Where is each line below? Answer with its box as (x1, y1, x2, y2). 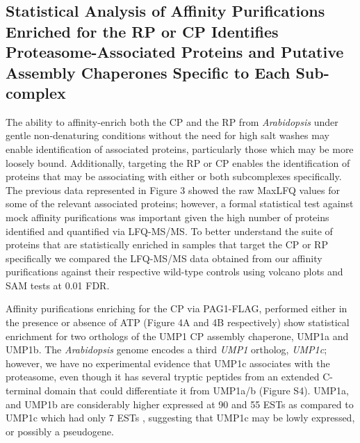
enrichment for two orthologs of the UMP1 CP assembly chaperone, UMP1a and (6, 328, 349, 343)
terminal (6, 383, 42, 398)
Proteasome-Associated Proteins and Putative (6, 41, 344, 63)
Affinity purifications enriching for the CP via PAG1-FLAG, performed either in (6, 301, 347, 316)
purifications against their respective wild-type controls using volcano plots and (6, 264, 343, 279)
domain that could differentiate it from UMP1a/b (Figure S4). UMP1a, (44, 383, 349, 398)
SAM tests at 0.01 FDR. (6, 277, 110, 292)
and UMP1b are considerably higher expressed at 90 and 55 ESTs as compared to (6, 396, 354, 411)
